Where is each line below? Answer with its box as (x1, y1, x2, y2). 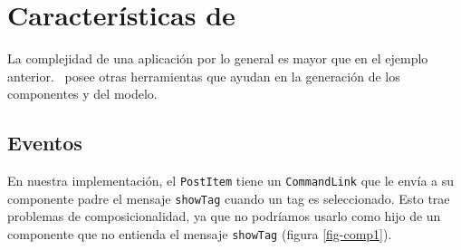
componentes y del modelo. (7, 84, 158, 103)
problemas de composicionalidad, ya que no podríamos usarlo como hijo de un (7, 207, 441, 226)
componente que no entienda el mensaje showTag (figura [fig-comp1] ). (7, 225, 392, 244)
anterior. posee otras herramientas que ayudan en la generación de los (7, 66, 400, 85)
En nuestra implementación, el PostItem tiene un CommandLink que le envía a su (7, 171, 455, 190)
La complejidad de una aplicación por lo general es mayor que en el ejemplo (7, 49, 428, 68)
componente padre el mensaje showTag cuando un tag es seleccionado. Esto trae (7, 188, 450, 207)
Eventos (7, 129, 82, 157)
